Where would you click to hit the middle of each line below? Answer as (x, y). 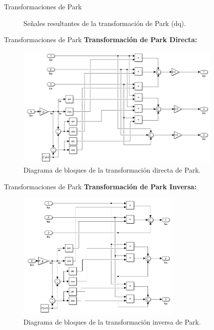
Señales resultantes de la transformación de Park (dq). (105, 23)
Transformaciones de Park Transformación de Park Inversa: (100, 187)
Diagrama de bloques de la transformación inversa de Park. (112, 322)
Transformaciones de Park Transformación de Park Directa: (101, 39)
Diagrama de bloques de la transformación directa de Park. (112, 170)
